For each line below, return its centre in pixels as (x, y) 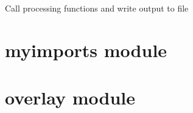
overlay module (70, 98)
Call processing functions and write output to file (97, 8)
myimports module (86, 50)
